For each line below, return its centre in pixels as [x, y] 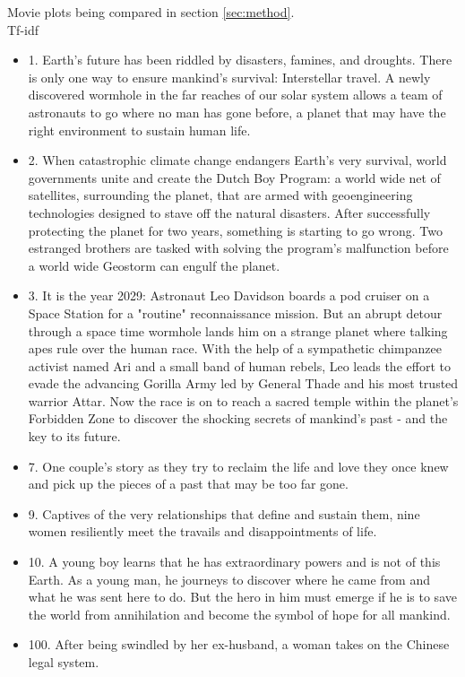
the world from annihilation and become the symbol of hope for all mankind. [239, 614]
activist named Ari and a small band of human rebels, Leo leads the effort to [239, 365]
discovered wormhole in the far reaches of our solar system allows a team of [235, 95]
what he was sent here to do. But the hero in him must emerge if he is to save [242, 597]
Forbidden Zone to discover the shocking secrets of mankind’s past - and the [238, 418]
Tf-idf [23, 29]
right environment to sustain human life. [139, 130]
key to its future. [74, 436]
